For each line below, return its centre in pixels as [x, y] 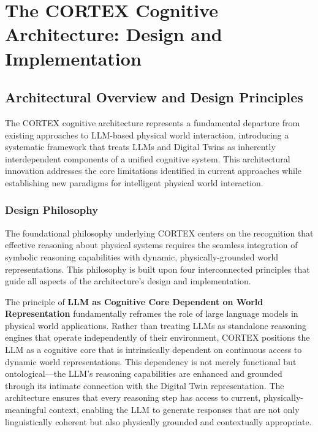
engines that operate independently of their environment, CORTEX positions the [157, 337]
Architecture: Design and [114, 34]
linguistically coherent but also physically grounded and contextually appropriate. [158, 421]
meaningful [26, 410]
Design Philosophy [52, 210]
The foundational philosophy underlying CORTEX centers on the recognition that [159, 233]
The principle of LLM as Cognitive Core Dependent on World [134, 301]
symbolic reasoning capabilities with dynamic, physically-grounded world [142, 256]
